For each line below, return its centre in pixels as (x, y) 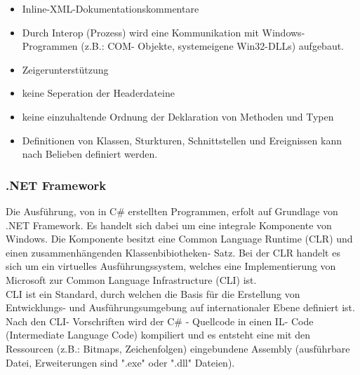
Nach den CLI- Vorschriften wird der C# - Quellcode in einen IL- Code (160, 321)
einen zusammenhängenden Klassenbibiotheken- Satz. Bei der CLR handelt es (173, 252)
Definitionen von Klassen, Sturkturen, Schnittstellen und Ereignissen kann (182, 140)
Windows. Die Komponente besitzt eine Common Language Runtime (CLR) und (179, 239)
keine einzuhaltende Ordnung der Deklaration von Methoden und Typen (178, 116)
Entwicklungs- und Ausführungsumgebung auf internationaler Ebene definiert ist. (180, 307)
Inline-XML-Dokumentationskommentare (111, 8)
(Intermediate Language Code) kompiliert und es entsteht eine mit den (158, 335)
